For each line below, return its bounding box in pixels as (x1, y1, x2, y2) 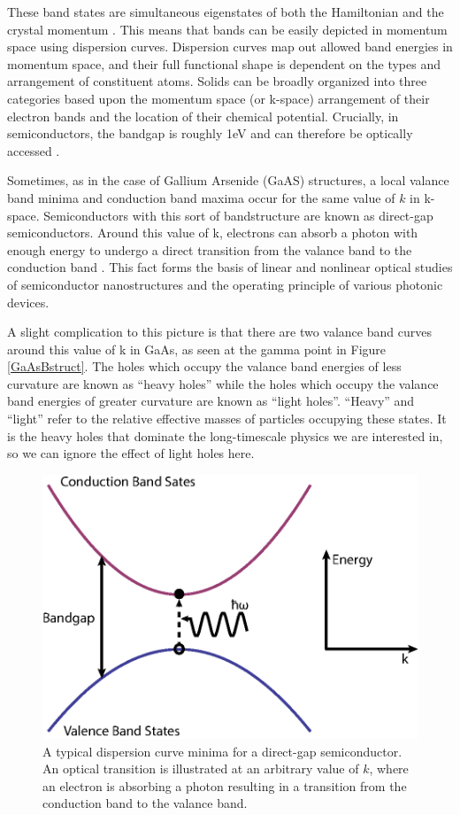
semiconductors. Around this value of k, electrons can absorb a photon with (7, 223, 418, 242)
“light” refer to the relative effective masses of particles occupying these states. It (7, 409, 447, 428)
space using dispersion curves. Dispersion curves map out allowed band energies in (7, 37, 453, 56)
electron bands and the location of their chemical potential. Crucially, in (7, 106, 399, 125)
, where (369, 759, 409, 778)
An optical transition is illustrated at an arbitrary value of (42, 759, 359, 778)
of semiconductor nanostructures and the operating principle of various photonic (7, 275, 443, 293)
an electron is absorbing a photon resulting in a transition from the (42, 776, 407, 795)
